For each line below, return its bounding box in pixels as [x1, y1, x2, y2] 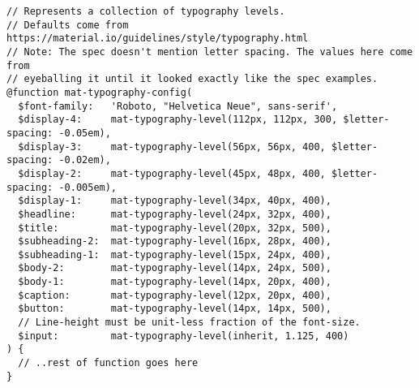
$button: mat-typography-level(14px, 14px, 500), [18, 303, 331, 315]
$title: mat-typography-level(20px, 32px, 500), [18, 222, 331, 234]
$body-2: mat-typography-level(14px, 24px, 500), [18, 262, 331, 274]
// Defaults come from [6, 19, 129, 31]
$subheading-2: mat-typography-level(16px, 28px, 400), [18, 235, 331, 248]
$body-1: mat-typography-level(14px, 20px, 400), [18, 276, 331, 288]
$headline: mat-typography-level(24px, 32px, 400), [18, 208, 331, 220]
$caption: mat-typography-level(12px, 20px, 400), [18, 289, 331, 301]
